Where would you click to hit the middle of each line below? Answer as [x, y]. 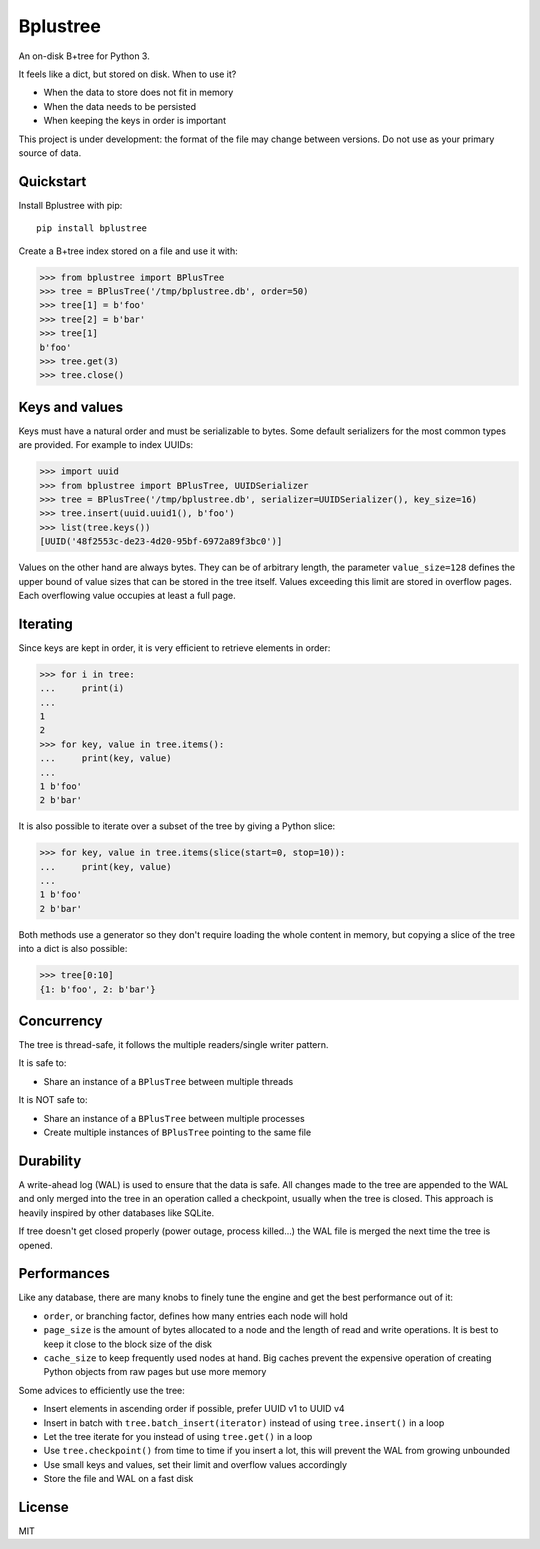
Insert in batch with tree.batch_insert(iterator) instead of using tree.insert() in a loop [244, 1422]
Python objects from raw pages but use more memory [155, 1372]
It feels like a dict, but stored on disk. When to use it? [127, 74]
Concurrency [60, 1020]
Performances [64, 1273]
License [43, 1506]
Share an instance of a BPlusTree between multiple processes [174, 1118]
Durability [50, 1160]
